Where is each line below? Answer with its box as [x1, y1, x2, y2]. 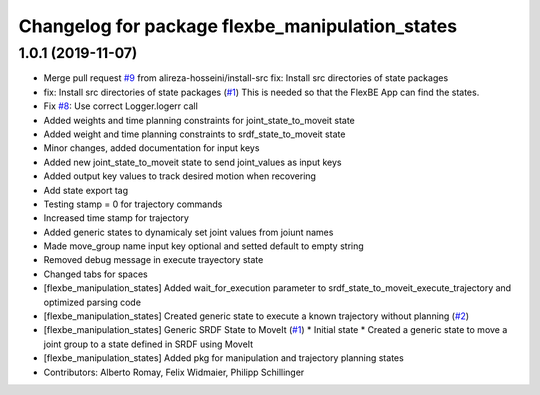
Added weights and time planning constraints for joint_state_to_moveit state [43, 114, 355, 126]
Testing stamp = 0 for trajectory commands [43, 198, 223, 210]
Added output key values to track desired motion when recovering [43, 170, 317, 182]
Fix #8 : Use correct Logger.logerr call [43, 100, 199, 112]
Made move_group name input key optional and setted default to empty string [43, 240, 364, 252]
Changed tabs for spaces [43, 268, 149, 280]
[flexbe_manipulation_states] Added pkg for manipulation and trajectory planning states [43, 352, 404, 364]
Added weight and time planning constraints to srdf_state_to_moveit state [43, 128, 346, 140]
